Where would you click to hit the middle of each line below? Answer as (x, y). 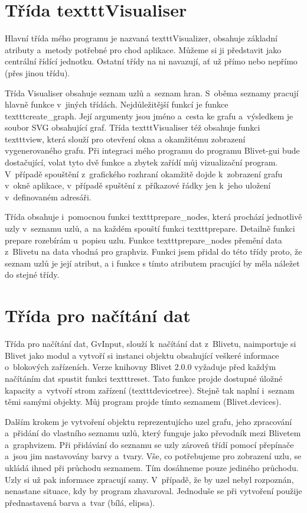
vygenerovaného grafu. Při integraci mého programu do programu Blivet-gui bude (152, 150)
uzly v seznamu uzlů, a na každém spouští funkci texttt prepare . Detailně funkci (150, 228)
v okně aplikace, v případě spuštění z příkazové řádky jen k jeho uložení (138, 185)
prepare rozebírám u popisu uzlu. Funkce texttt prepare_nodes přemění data (143, 240)
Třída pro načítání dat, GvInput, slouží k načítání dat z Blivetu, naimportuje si (151, 344)
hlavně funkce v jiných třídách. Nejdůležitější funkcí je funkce (117, 104)
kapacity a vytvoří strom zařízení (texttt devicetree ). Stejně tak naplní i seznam (150, 390)
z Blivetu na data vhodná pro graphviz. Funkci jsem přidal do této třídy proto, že (153, 251)
